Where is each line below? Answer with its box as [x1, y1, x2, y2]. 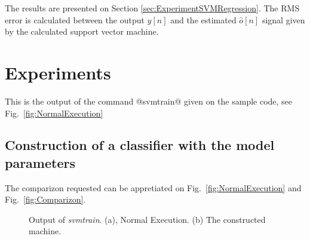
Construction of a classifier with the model [5, 136, 275, 154]
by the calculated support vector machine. [5, 25, 159, 38]
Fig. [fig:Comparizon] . [5, 193, 86, 206]
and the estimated [170, 13, 237, 26]
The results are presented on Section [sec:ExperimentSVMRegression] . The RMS [5, 2, 300, 14]
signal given [262, 13, 305, 26]
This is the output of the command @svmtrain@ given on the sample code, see [5, 94, 293, 107]
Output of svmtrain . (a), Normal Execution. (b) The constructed [29, 213, 266, 225]
